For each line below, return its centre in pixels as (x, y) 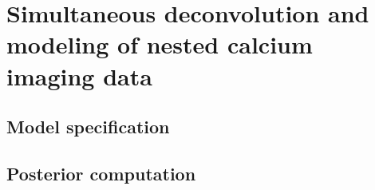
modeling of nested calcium (160, 44)
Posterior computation (101, 173)
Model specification (88, 127)
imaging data (79, 75)
